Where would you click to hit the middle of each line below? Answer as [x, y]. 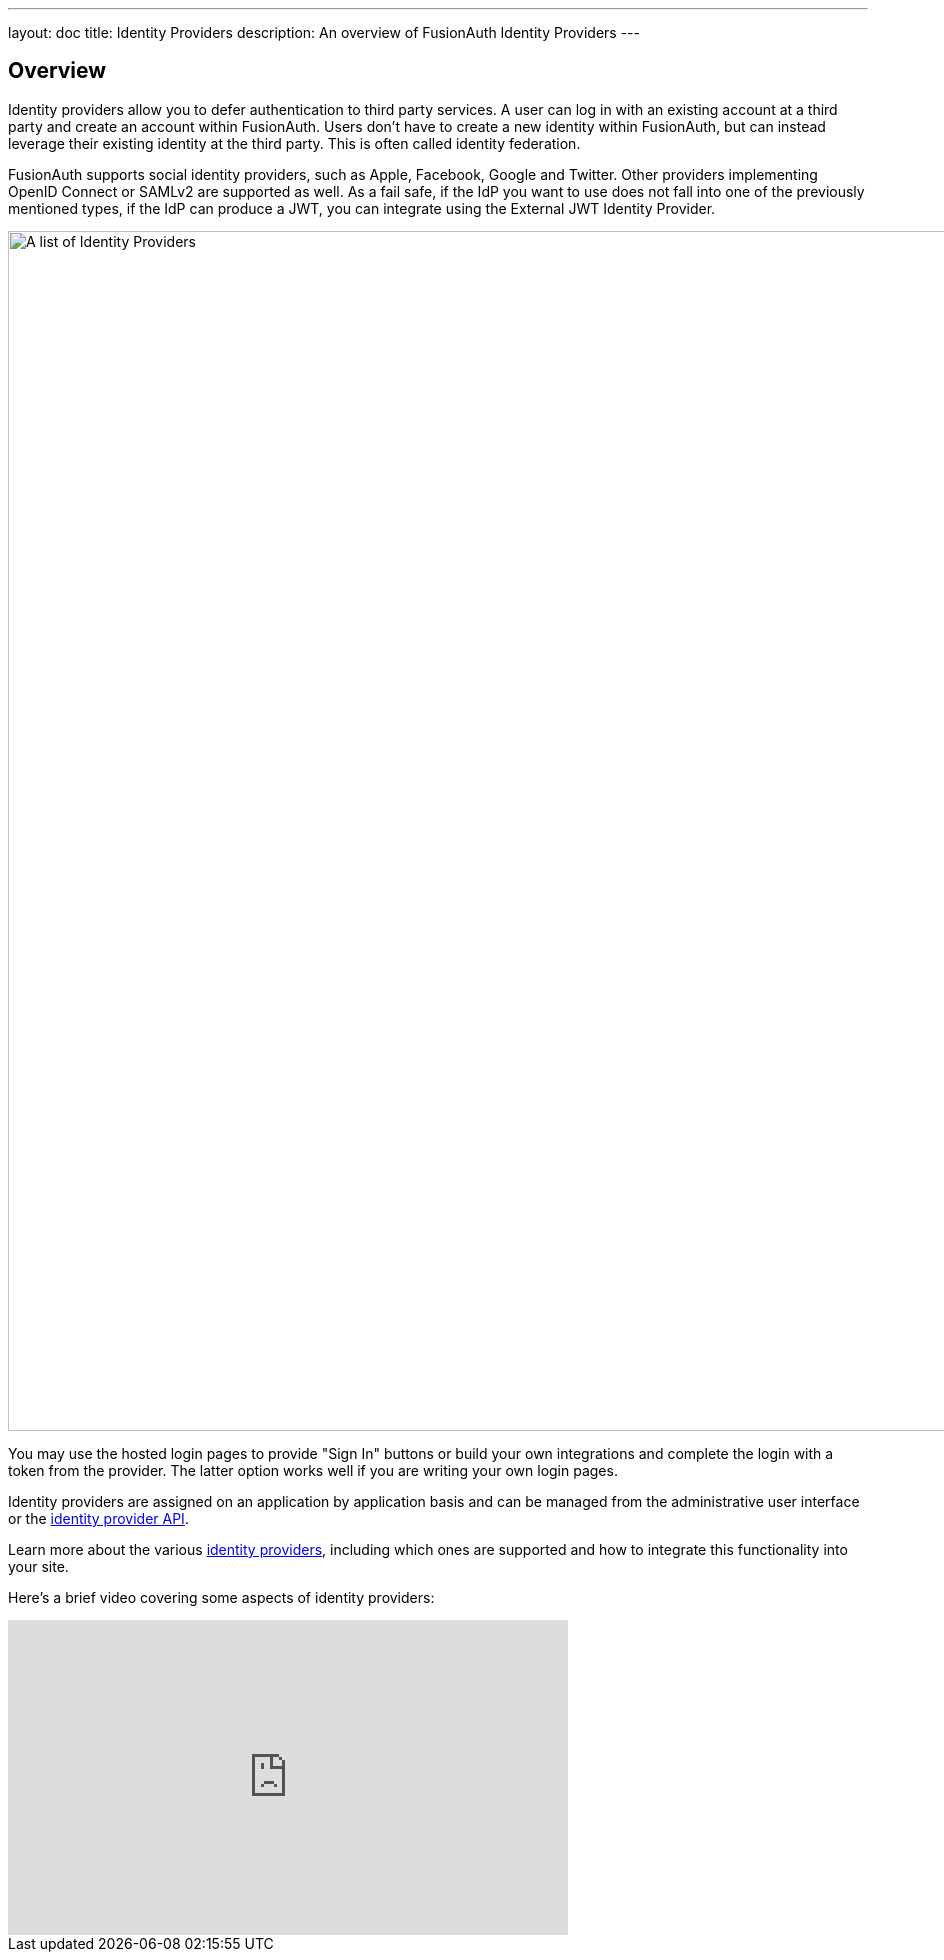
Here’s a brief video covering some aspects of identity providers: [221, 1597]
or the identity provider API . [98, 1518]
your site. [38, 1566]
